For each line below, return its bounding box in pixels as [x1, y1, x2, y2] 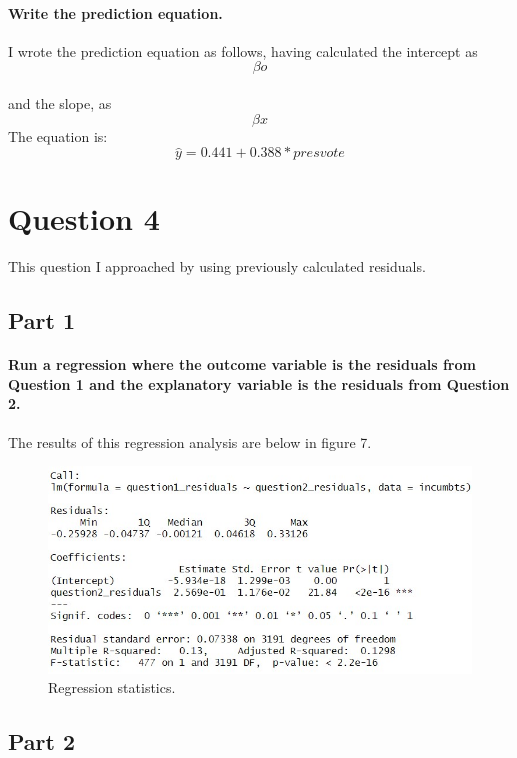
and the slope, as [8, 92, 112, 113]
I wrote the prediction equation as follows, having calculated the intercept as [8, 40, 478, 61]
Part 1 [8, 305, 76, 336]
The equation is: [8, 125, 108, 146]
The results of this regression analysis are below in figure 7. [8, 431, 372, 452]
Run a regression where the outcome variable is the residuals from [8, 354, 476, 375]
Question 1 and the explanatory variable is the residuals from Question [8, 373, 510, 394]
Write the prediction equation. [8, 2, 223, 23]
